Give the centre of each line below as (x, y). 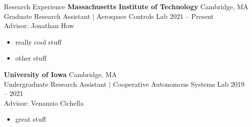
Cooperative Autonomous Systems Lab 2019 (179, 84)
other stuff (31, 58)
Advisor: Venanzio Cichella (44, 103)
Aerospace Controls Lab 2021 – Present (155, 16)
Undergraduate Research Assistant (55, 84)
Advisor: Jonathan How (39, 25)
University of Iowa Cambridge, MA (60, 74)
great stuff (31, 119)
